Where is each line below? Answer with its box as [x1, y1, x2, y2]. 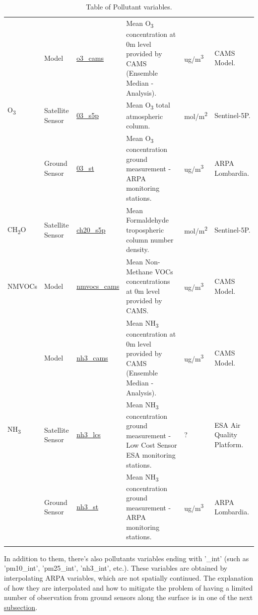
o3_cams [76, 52, 104, 63]
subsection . [4, 602, 38, 612]
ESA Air [214, 419, 241, 430]
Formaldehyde [126, 215, 169, 225]
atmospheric [126, 111, 163, 121]
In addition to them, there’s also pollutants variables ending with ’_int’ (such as [4, 553, 249, 563]
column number [126, 234, 174, 245]
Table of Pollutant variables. [86, 1, 172, 11]
